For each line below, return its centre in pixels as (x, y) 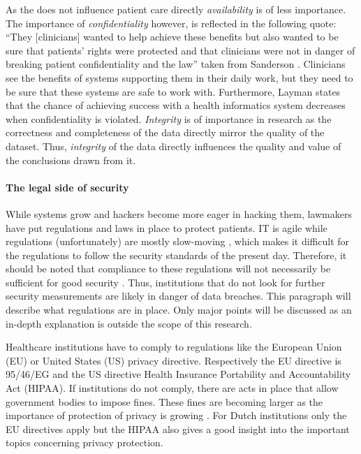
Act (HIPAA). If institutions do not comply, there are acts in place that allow (172, 388)
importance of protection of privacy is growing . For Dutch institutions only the (176, 415)
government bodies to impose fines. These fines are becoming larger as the (164, 401)
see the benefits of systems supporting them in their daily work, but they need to (179, 77)
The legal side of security (67, 187)
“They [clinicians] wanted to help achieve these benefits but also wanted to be (172, 37)
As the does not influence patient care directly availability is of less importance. (176, 9)
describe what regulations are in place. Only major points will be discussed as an (179, 310)
